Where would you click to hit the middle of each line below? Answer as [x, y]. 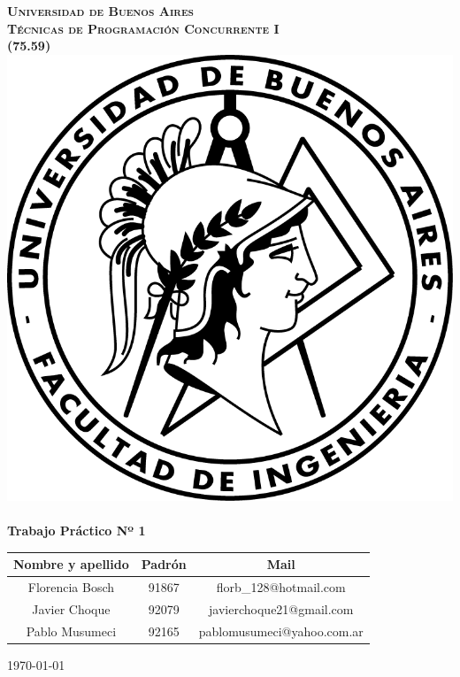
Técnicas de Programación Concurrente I [143, 28]
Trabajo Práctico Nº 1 [77, 530]
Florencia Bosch [71, 586]
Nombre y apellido [71, 564]
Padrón [164, 564]
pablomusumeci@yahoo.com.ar [281, 631]
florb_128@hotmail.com [281, 586]
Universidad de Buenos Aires [100, 11]
